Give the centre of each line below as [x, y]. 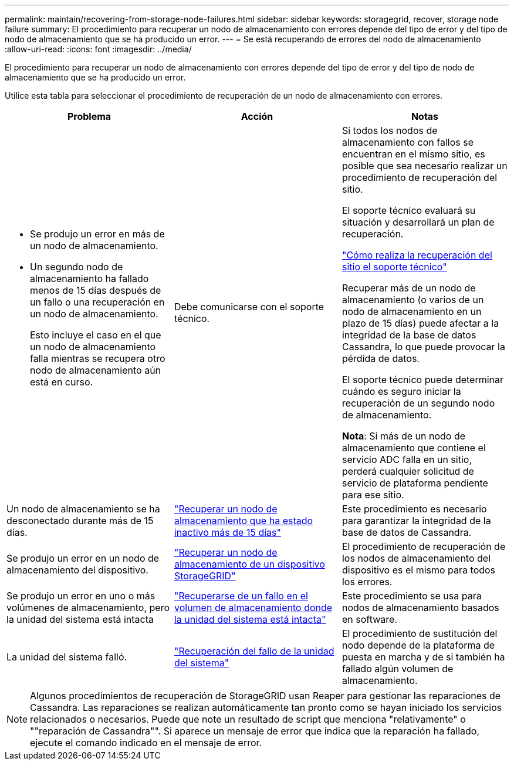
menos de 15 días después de [96, 290]
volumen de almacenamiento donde [253, 608]
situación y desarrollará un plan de [418, 222]
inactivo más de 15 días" [227, 532]
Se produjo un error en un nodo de [83, 558]
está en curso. [62, 382]
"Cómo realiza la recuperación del [417, 255]
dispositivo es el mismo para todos [419, 570]
